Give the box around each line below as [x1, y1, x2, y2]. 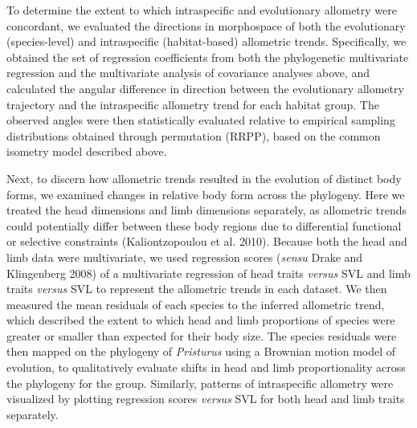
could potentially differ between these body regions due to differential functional [6, 217, 402, 234]
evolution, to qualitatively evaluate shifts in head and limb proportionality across [6, 359, 406, 376]
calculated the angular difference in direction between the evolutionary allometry [6, 79, 404, 96]
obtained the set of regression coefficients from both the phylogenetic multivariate [6, 48, 409, 65]
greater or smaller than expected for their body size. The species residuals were [6, 327, 397, 344]
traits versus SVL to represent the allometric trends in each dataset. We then [6, 280, 387, 297]
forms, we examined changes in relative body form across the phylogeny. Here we [6, 185, 405, 202]
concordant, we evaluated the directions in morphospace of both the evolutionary [6, 17, 406, 34]
